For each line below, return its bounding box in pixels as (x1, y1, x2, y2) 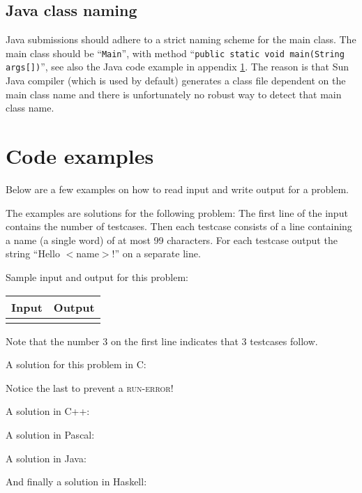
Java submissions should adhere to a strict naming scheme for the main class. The (6, 32, 356, 47)
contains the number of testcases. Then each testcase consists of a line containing (6, 219, 352, 234)
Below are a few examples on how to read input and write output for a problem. (6, 182, 349, 197)
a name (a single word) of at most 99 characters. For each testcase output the (6, 232, 338, 247)
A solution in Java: (6, 450, 86, 465)
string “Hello (6, 246, 60, 261)
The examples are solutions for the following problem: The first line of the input (6, 205, 348, 220)
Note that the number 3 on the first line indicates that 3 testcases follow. (6, 333, 318, 348)
